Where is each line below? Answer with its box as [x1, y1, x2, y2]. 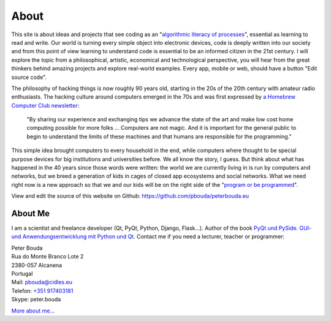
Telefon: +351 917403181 [11, 287, 74, 294]
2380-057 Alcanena [11, 261, 63, 269]
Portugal [11, 270, 33, 278]
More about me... [11, 307, 55, 314]
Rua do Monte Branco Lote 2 [11, 253, 84, 260]
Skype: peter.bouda [11, 296, 61, 303]
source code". [11, 74, 47, 81]
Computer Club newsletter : [11, 102, 80, 109]
